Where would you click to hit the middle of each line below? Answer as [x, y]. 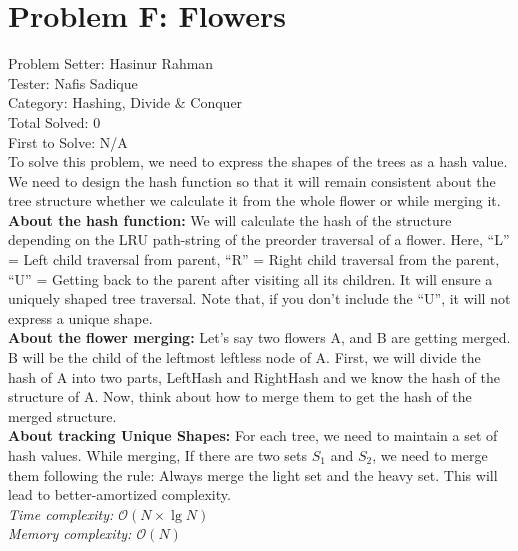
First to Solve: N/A [68, 141]
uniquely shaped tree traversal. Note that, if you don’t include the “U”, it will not [259, 298]
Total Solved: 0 [54, 121]
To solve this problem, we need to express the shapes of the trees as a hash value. [258, 161]
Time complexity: [61, 513]
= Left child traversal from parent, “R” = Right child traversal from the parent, [254, 259]
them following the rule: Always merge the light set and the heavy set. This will [253, 474]
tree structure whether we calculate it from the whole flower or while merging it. [254, 200]
